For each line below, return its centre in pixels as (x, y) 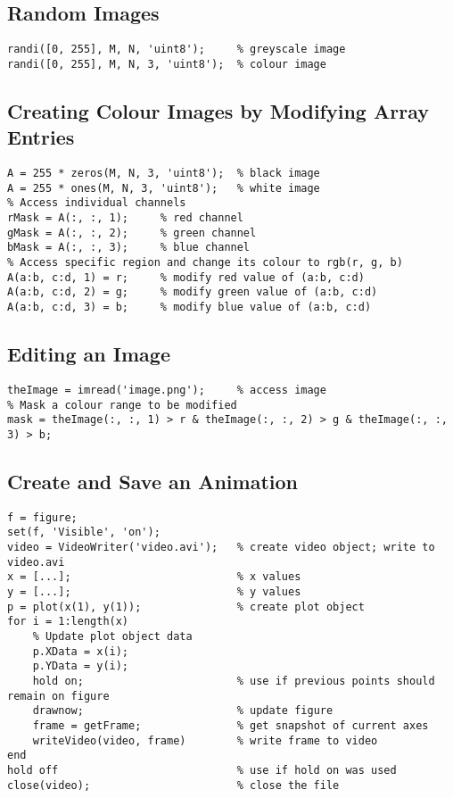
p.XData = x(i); (81, 651)
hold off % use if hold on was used (202, 770)
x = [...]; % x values (154, 577)
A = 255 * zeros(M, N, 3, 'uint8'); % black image (164, 174)
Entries (41, 137)
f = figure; (42, 517)
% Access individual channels (97, 203)
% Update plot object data (112, 636)
